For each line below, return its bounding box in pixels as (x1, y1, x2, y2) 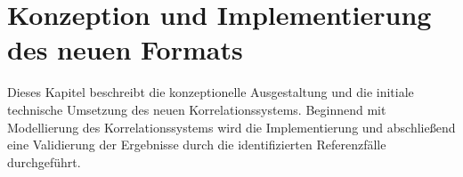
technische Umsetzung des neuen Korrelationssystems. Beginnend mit (7, 100, 386, 118)
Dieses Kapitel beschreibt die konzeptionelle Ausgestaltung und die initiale (7, 83, 414, 101)
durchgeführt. (7, 152, 81, 171)
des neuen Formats (7, 31, 243, 68)
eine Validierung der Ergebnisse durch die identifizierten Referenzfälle (7, 135, 386, 154)
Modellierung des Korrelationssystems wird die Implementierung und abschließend (7, 117, 456, 136)
